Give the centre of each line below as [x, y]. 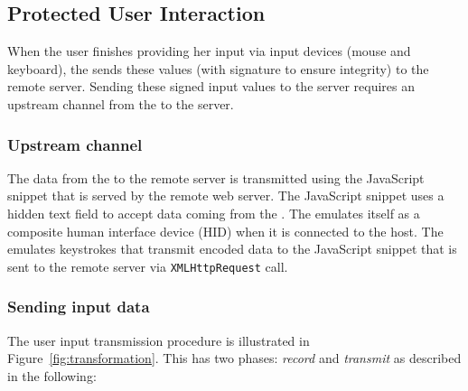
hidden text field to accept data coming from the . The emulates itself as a [214, 213]
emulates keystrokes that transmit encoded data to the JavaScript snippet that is [232, 249]
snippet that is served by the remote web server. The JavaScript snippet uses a [226, 195]
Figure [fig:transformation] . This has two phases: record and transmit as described [234, 358]
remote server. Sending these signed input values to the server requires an [211, 86]
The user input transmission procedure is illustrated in [159, 340]
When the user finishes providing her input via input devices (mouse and [209, 51]
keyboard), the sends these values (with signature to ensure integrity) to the [218, 68]
